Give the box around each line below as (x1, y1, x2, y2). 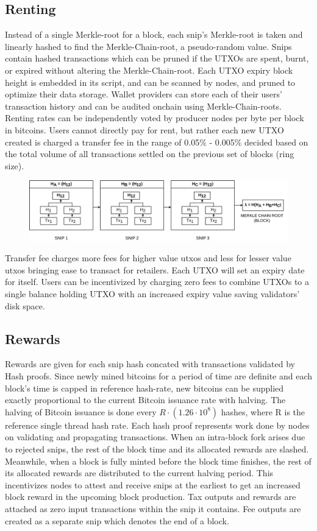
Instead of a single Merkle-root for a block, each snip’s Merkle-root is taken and (5, 28, 303, 41)
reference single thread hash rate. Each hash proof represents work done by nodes (5, 418, 310, 431)
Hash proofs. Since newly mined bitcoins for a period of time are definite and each (5, 370, 313, 382)
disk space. (5, 299, 45, 312)
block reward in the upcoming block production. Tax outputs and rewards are (5, 490, 296, 503)
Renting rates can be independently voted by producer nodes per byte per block (5, 111, 304, 124)
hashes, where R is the (221, 405, 305, 418)
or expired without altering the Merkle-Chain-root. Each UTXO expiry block (5, 63, 293, 76)
